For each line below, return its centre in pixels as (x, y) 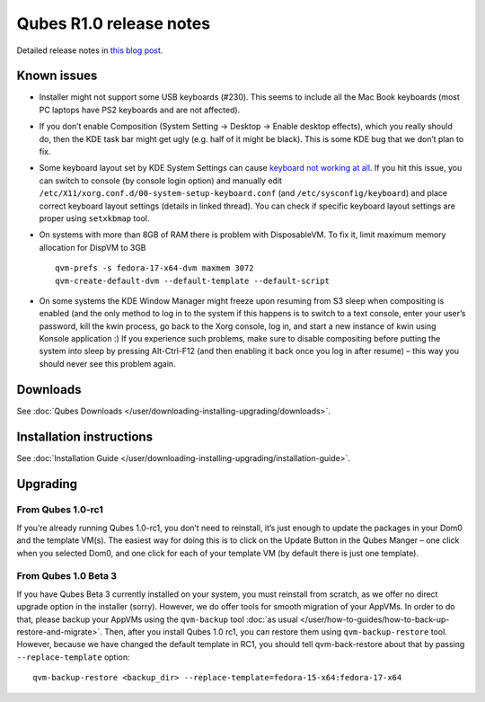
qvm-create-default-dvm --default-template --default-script (192, 280)
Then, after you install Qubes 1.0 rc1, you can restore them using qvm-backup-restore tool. (276, 631)
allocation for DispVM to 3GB (93, 247)
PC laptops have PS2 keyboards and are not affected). (140, 110)
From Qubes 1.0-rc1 (60, 510)
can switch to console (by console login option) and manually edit (161, 181)
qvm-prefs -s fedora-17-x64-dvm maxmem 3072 (155, 268)
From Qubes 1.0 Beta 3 (66, 576)
